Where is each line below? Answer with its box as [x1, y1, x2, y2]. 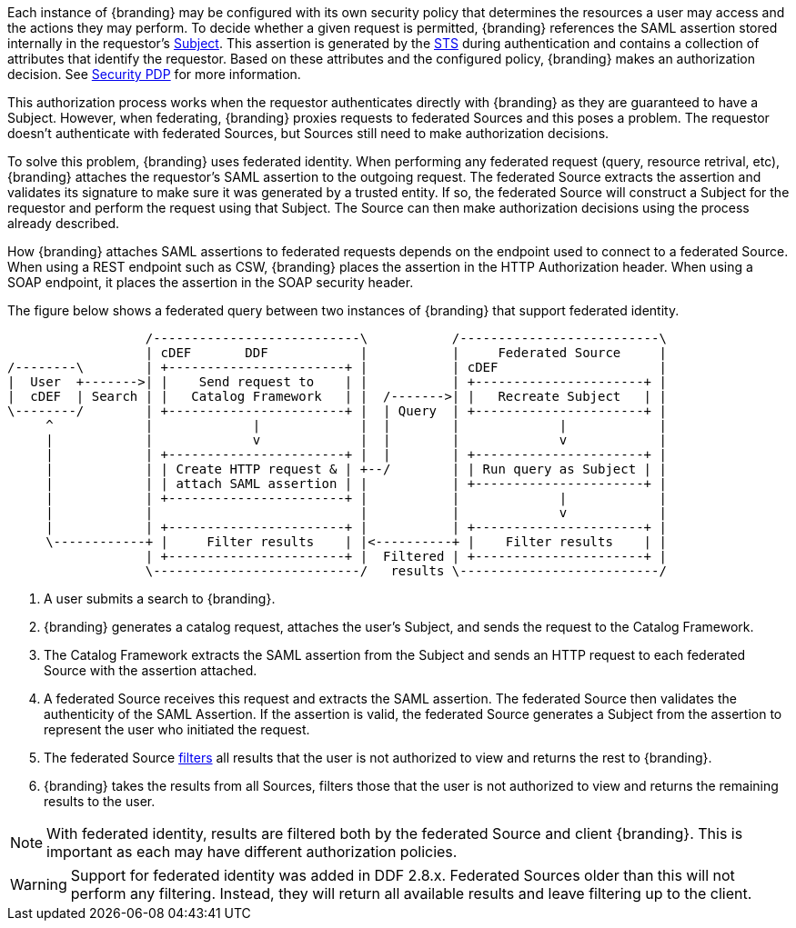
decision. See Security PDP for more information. [7, 66, 301, 82]
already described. [7, 215, 120, 231]
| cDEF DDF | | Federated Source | [145, 345, 667, 360]
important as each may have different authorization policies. [46, 843, 458, 861]
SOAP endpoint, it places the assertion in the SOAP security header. [7, 274, 414, 290]
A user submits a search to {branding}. [44, 591, 276, 606]
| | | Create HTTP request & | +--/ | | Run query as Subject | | [45, 462, 667, 476]
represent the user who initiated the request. [44, 722, 310, 737]
